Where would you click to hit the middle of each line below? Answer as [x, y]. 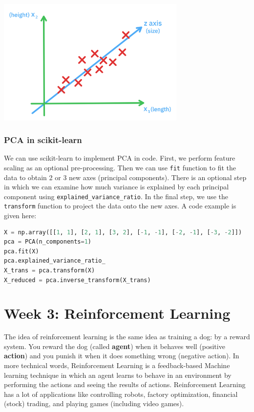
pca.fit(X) [21, 251]
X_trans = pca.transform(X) [50, 270]
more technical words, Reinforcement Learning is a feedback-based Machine [117, 365]
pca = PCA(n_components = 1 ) [48, 242]
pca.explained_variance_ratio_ [55, 261]
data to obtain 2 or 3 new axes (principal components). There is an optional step [125, 177]
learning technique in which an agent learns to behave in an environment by [118, 375]
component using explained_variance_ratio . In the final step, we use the [116, 196]
